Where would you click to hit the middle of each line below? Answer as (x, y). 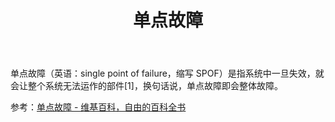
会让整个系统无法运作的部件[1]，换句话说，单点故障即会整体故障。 (146, 86)
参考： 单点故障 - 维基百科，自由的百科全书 (98, 107)
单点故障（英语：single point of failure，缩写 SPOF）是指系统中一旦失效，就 (167, 73)
